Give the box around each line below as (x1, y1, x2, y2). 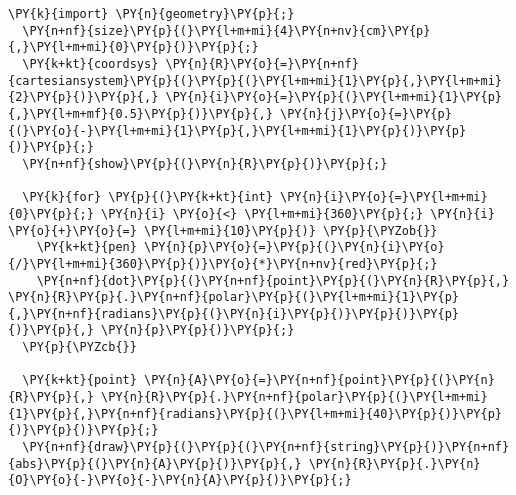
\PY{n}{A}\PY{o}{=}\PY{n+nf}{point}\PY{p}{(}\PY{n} (144, 373, 495, 388)
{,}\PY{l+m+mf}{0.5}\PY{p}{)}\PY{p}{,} (8, 106, 273, 121)
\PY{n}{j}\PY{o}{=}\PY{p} (280, 106, 452, 121)
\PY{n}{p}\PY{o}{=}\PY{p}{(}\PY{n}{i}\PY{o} (144, 240, 445, 255)
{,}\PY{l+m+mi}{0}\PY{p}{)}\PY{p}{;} (8, 40, 259, 55)
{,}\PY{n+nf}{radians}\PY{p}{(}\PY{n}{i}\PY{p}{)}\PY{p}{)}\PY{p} (8, 306, 460, 321)
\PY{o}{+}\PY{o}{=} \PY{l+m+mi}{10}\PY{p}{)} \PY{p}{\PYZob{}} (8, 223, 438, 238)
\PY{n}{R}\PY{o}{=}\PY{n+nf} (165, 56, 359, 71)
